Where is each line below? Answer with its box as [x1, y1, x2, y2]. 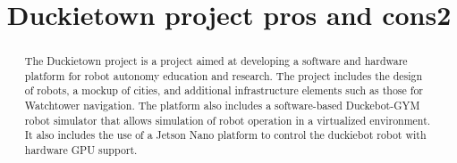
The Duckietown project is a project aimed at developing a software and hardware [24, 53, 408, 69]
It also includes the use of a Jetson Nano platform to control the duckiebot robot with [24, 127, 427, 143]
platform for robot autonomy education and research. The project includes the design [24, 68, 423, 83]
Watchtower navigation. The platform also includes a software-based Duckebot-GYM [24, 98, 420, 113]
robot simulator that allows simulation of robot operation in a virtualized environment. [24, 112, 431, 127]
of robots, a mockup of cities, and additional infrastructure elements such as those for [24, 83, 424, 98]
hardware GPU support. [24, 143, 138, 158]
